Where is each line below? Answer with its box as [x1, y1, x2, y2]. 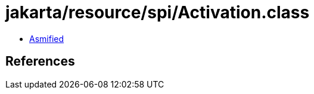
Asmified [29, 33, 64, 44]
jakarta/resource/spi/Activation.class [5, 2, 310, 22]
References [5, 54, 75, 69]
